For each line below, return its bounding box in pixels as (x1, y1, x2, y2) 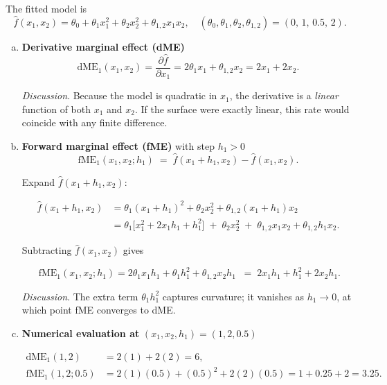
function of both (21, 101, 91, 116)
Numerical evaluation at (21, 326, 140, 341)
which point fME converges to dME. (21, 302, 176, 317)
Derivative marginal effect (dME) (21, 39, 185, 53)
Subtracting (21, 243, 72, 257)
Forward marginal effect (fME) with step (21, 138, 215, 153)
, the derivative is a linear (229, 88, 339, 103)
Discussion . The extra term (21, 289, 138, 303)
